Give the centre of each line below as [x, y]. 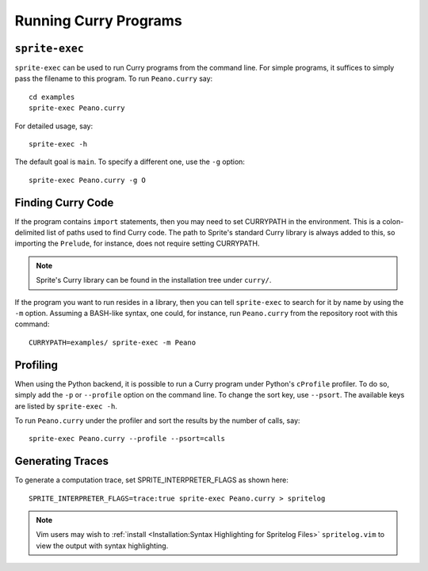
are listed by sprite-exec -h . [66, 406]
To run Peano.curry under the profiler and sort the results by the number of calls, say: [157, 421]
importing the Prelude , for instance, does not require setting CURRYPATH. [137, 244]
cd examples [52, 97]
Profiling [36, 365]
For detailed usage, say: [54, 126]
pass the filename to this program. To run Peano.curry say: [114, 78]
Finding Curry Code [64, 202]
